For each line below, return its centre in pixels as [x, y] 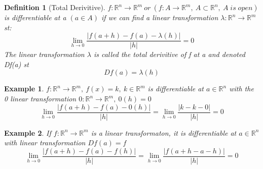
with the [241, 89]
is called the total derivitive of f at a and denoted [169, 54]
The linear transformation [44, 54]
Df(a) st [16, 64]
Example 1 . [24, 89]
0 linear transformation [40, 99]
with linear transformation [45, 143]
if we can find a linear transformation [160, 17]
